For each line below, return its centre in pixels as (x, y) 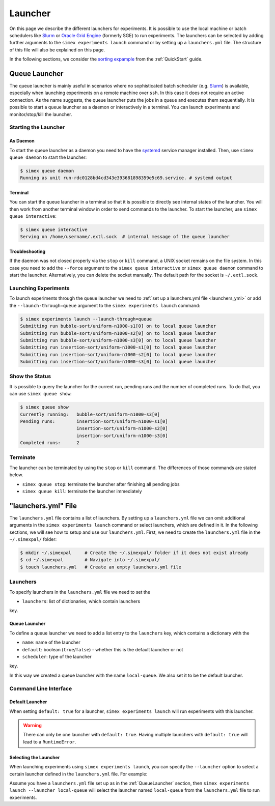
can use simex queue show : (40, 394)
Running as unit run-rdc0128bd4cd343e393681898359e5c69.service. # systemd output (126, 178)
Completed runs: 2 (50, 443)
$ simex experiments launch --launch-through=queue (86, 319)
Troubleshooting (28, 251)
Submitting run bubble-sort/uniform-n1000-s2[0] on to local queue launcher (118, 333)
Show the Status (30, 377)
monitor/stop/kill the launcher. (41, 114)
